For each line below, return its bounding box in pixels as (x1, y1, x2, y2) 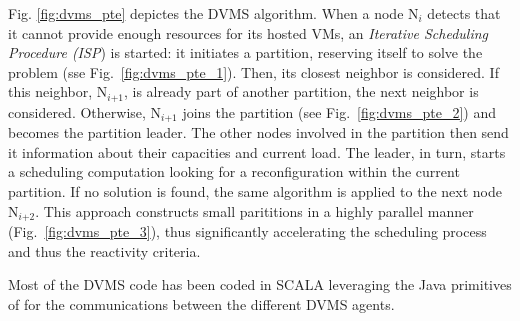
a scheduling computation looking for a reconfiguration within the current (8, 161, 460, 182)
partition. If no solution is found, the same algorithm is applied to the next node (8, 181, 502, 202)
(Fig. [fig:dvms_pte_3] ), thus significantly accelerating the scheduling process (8, 221, 487, 242)
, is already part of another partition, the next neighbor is (124, 81, 479, 102)
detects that (427, 3, 501, 23)
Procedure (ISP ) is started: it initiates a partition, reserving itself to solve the (8, 42, 483, 63)
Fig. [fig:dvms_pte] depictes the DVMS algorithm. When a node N (8, 3, 419, 23)
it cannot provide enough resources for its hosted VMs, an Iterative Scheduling (8, 22, 488, 43)
